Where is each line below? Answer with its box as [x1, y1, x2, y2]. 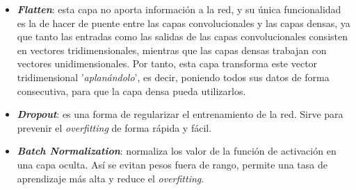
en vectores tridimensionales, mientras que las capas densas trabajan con [17, 42, 327, 57]
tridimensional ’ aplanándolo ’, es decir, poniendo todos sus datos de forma [17, 69, 330, 84]
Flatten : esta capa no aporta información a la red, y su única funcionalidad [17, 2, 341, 16]
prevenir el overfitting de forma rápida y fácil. [17, 120, 212, 135]
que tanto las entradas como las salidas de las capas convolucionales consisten [17, 29, 348, 44]
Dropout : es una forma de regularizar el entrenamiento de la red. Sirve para [17, 107, 343, 121]
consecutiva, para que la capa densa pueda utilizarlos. [17, 83, 246, 98]
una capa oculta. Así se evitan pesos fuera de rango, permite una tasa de [17, 157, 327, 171]
